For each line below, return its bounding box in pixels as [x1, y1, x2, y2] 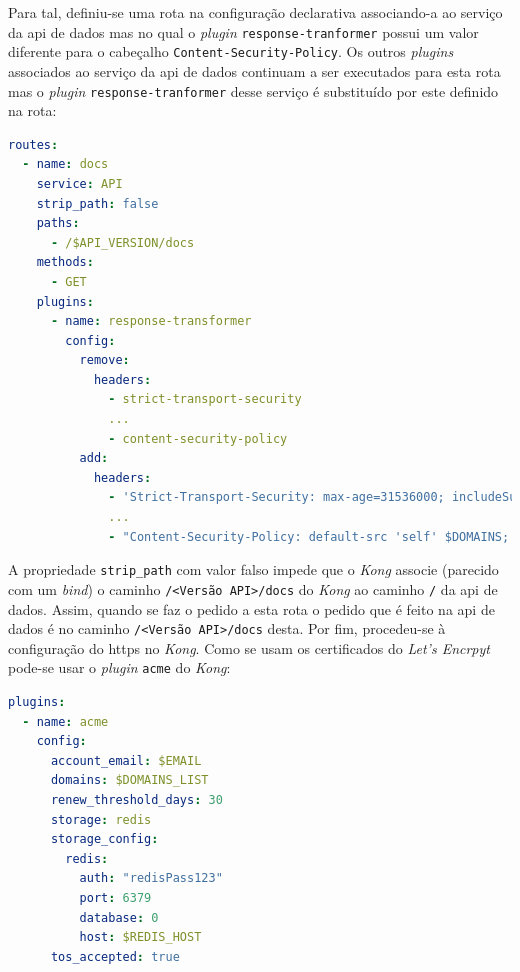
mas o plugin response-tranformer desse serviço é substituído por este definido [8, 80, 499, 101]
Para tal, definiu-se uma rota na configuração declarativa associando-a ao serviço [8, 2, 503, 22]
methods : [36, 255, 94, 270]
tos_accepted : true [50, 949, 180, 964]
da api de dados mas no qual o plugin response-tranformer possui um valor [8, 21, 479, 42]
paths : [36, 216, 80, 231]
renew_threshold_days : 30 [50, 793, 223, 807]
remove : [79, 353, 130, 368]
